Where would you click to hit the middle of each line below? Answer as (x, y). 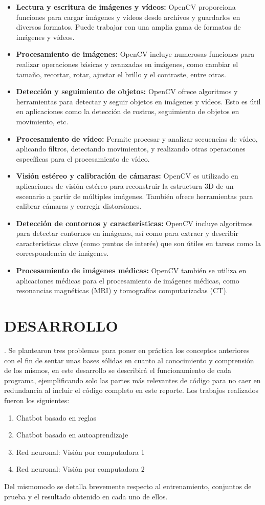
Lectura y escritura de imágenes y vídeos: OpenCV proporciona (126, 7)
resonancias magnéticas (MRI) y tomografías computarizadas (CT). (122, 290)
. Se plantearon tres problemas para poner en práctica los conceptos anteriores (127, 350)
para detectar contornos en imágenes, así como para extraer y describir (127, 233)
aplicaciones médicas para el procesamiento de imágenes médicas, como (128, 280)
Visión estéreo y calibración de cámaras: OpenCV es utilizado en (127, 176)
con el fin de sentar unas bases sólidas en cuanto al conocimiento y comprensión (129, 360)
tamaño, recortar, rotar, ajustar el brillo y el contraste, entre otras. (121, 74)
